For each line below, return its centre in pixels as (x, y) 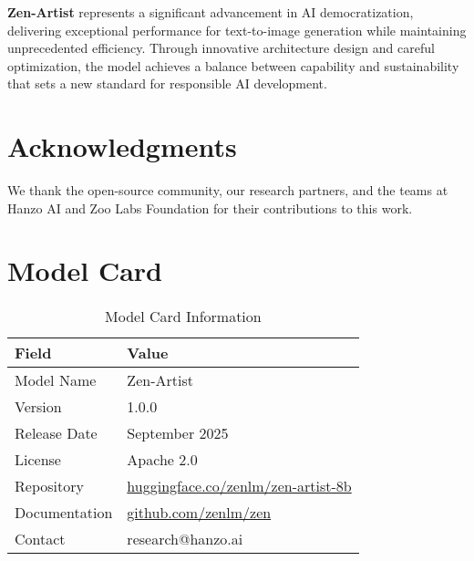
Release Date (56, 433)
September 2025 (178, 433)
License (38, 460)
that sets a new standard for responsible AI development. (167, 83)
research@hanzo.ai (185, 539)
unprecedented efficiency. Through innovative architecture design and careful (221, 48)
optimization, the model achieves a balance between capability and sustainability (233, 65)
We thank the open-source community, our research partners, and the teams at (228, 190)
